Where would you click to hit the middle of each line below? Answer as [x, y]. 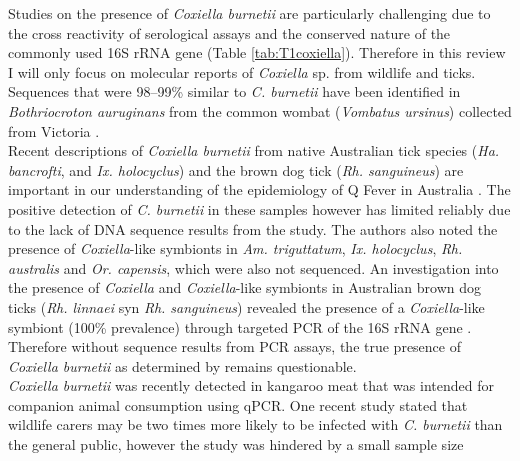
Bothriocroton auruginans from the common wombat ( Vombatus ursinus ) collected [260, 110]
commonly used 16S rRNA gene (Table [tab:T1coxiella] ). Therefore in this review [257, 52]
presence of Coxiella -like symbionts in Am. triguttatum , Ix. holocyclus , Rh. [235, 248]
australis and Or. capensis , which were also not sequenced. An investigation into [253, 267]
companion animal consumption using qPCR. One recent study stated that [238, 404]
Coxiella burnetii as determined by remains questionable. [182, 365]
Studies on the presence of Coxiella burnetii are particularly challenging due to [249, 13]
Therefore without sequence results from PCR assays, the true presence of [234, 346]
